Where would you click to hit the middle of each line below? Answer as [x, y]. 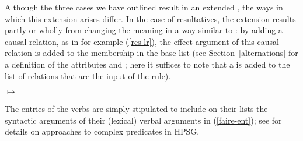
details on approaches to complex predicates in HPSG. [102, 131]
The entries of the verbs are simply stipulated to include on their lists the [136, 109]
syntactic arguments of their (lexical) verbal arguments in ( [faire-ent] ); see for [143, 120]
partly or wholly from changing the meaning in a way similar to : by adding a [144, 30]
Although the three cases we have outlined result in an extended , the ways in [144, 7]
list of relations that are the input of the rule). [88, 75]
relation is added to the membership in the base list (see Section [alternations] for [151, 53]
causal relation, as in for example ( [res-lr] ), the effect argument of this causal [142, 41]
